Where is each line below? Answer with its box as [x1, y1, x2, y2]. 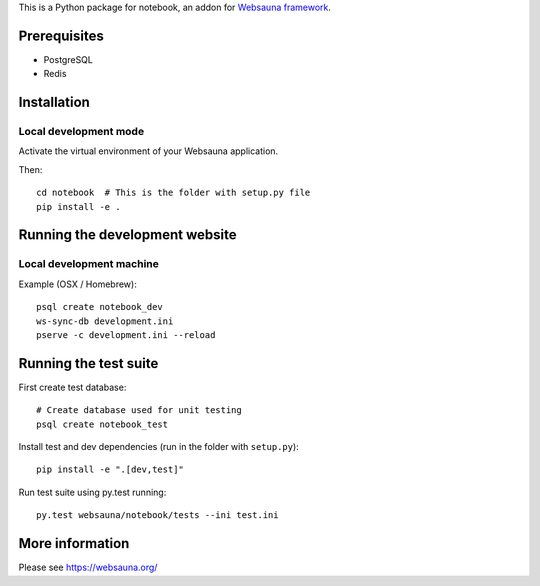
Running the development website [18, 226, 237, 244]
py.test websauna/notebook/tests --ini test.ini [36, 510, 279, 521]
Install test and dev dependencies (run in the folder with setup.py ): [18, 441, 299, 453]
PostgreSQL [43, 53, 94, 65]
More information [18, 535, 130, 552]
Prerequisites [18, 27, 104, 44]
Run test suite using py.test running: [18, 486, 167, 498]
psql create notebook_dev [36, 301, 164, 313]
